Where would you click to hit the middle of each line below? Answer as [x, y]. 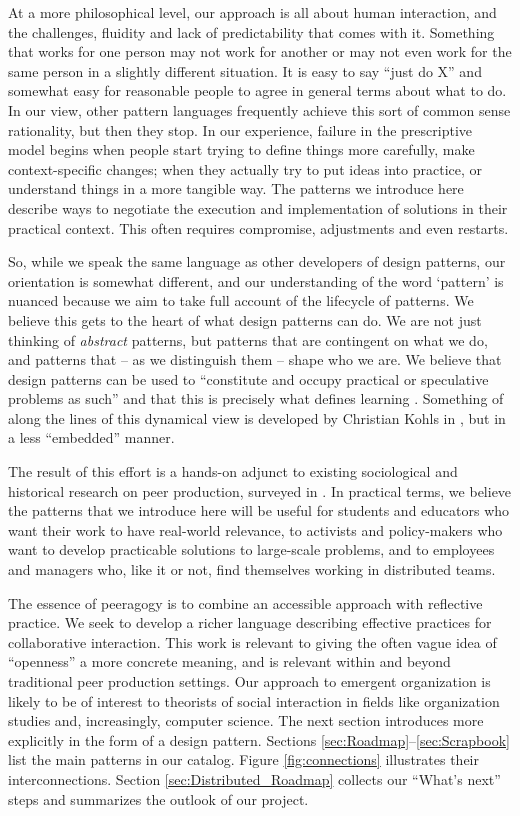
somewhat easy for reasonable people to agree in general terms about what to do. [257, 90]
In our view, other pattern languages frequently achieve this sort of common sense [259, 109]
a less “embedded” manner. [91, 437]
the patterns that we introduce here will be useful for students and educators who [259, 510]
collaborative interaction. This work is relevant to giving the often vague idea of [252, 641]
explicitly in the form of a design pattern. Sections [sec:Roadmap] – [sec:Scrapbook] [259, 739]
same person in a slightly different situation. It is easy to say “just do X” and [245, 70]
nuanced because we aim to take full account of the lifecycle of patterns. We [241, 300]
